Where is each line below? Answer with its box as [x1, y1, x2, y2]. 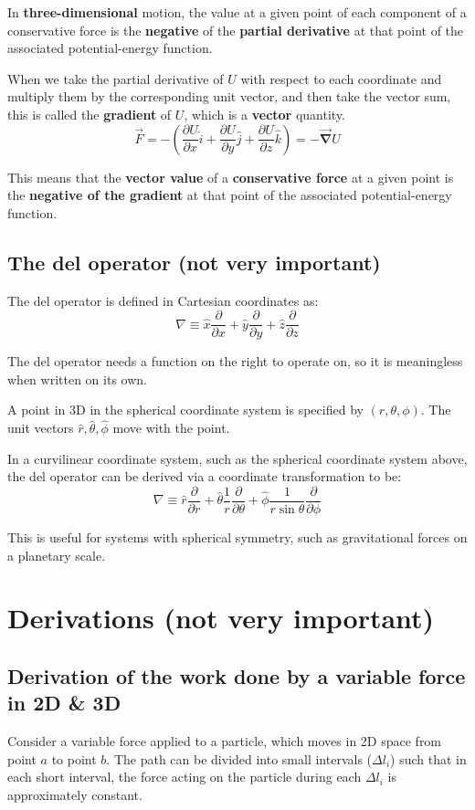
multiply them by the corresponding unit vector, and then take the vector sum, [7, 87, 451, 106]
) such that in [390, 749, 467, 768]
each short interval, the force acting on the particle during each [7, 767, 362, 786]
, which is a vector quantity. [184, 104, 345, 123]
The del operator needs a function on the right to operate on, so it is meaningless [7, 352, 463, 371]
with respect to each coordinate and [240, 68, 442, 88]
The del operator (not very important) [7, 247, 381, 276]
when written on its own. [7, 369, 147, 388]
